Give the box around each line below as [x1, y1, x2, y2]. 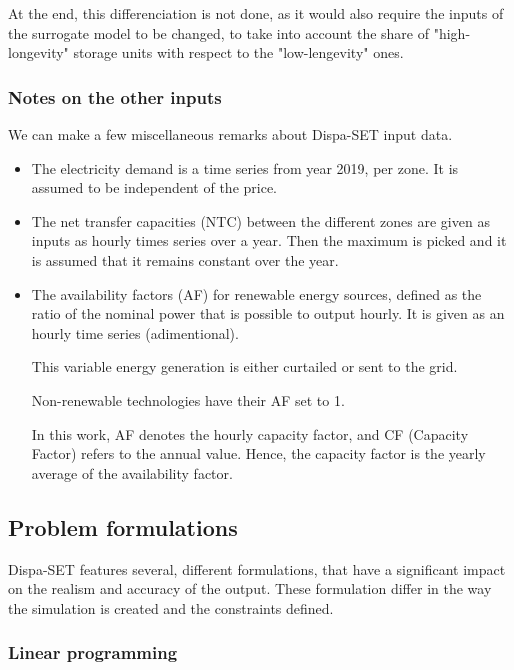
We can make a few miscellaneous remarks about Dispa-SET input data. [8, 124, 453, 144]
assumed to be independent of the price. [31, 177, 277, 198]
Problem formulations [8, 511, 238, 542]
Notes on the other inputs [8, 84, 222, 109]
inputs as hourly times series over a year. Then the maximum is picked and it [31, 230, 507, 251]
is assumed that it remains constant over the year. [31, 249, 339, 270]
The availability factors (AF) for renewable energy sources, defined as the [31, 283, 482, 304]
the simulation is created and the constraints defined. [8, 597, 334, 618]
